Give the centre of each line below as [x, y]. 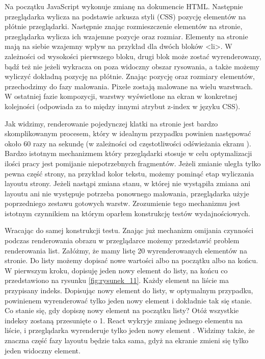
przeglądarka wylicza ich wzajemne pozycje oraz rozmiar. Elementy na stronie [126, 36]
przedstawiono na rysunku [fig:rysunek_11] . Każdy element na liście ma [117, 280]
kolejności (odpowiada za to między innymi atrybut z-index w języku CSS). [123, 106]
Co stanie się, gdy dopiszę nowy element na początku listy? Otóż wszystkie [122, 310]
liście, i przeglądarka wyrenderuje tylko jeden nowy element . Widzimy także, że [130, 330]
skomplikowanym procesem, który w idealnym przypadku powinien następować [128, 133]
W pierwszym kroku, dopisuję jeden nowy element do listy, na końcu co [116, 270]
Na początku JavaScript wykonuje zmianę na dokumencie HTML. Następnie [124, 6]
